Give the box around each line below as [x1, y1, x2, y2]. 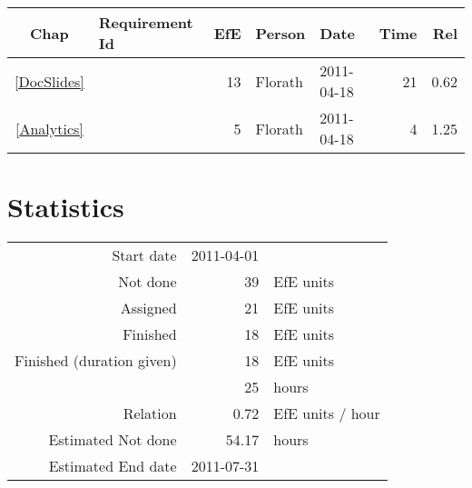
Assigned [120, 297, 177, 319]
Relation [123, 403, 177, 424]
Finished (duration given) [15, 350, 177, 372]
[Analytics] [15, 117, 84, 139]
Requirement [98, 12, 193, 33]
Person [255, 22, 306, 44]
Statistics [7, 188, 124, 225]
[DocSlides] [15, 70, 84, 92]
